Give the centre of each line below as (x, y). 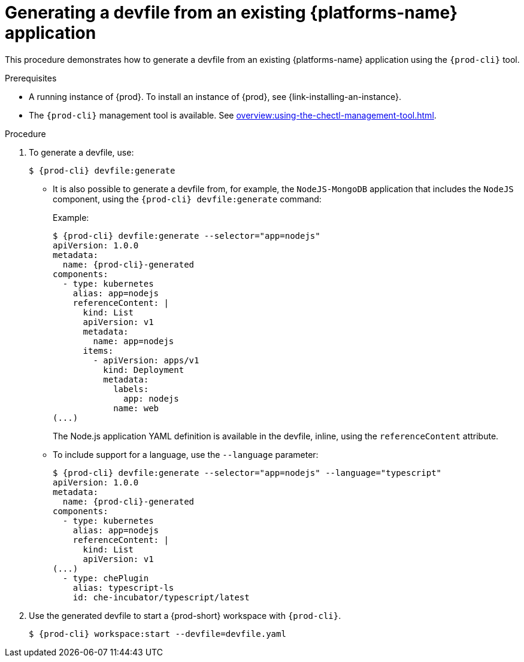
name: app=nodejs (134, 341)
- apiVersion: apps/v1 (146, 360)
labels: (131, 389)
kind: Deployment (144, 370)
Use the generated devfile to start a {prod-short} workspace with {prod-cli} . (185, 615)
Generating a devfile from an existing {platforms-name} (231, 13)
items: (98, 350)
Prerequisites (31, 78)
